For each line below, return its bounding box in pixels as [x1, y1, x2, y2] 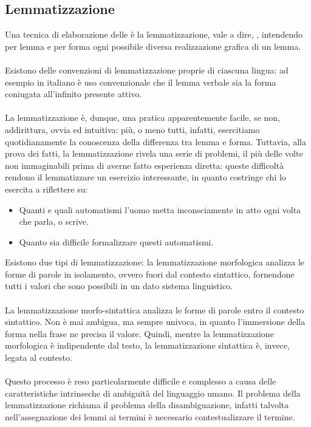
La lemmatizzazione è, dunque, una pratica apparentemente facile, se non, [5, 111, 280, 124]
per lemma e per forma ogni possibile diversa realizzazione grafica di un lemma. [5, 39, 301, 52]
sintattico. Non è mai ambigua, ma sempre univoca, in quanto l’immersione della [5, 315, 306, 328]
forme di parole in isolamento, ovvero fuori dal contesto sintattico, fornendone [5, 267, 295, 280]
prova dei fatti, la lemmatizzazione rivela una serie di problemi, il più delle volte [5, 147, 303, 160]
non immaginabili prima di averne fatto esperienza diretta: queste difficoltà [5, 159, 284, 171]
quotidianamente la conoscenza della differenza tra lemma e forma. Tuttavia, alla [5, 135, 307, 148]
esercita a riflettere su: [5, 182, 88, 195]
